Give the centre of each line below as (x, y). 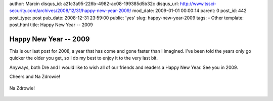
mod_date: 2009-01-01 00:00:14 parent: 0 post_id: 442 (190, 11)
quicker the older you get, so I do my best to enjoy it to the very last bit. (83, 58)
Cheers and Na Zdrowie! (35, 77)
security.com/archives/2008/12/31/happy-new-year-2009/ (70, 11)
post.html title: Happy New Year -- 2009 (51, 25)
